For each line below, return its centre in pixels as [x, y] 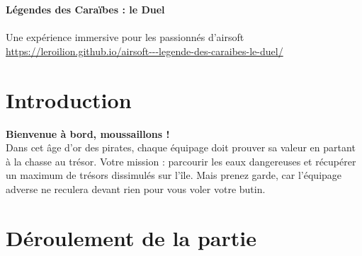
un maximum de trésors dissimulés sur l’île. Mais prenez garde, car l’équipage [174, 175]
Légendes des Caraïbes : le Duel [85, 9]
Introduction [69, 99]
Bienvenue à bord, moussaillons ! [88, 133]
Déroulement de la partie [131, 237]
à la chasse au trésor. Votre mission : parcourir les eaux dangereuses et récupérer [181, 161]
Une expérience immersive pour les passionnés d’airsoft [125, 37]
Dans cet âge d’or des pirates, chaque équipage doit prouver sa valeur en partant [181, 147]
